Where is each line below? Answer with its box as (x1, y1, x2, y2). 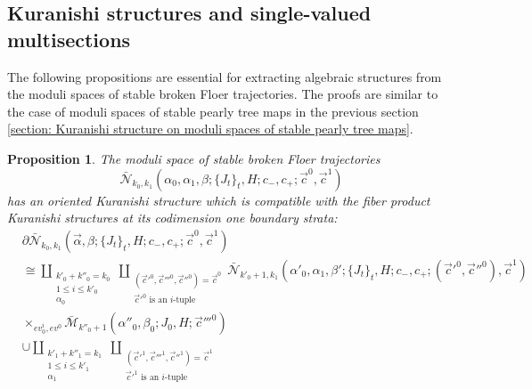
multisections (7, 25, 131, 53)
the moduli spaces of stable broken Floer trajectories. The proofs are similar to (7, 85, 438, 103)
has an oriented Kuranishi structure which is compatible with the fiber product (7, 190, 430, 209)
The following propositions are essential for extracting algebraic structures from (7, 67, 442, 85)
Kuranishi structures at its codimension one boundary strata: (7, 208, 338, 227)
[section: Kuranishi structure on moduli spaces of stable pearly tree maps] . (7, 119, 413, 138)
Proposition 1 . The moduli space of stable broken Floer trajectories (7, 149, 381, 167)
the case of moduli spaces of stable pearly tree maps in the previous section (7, 101, 419, 120)
